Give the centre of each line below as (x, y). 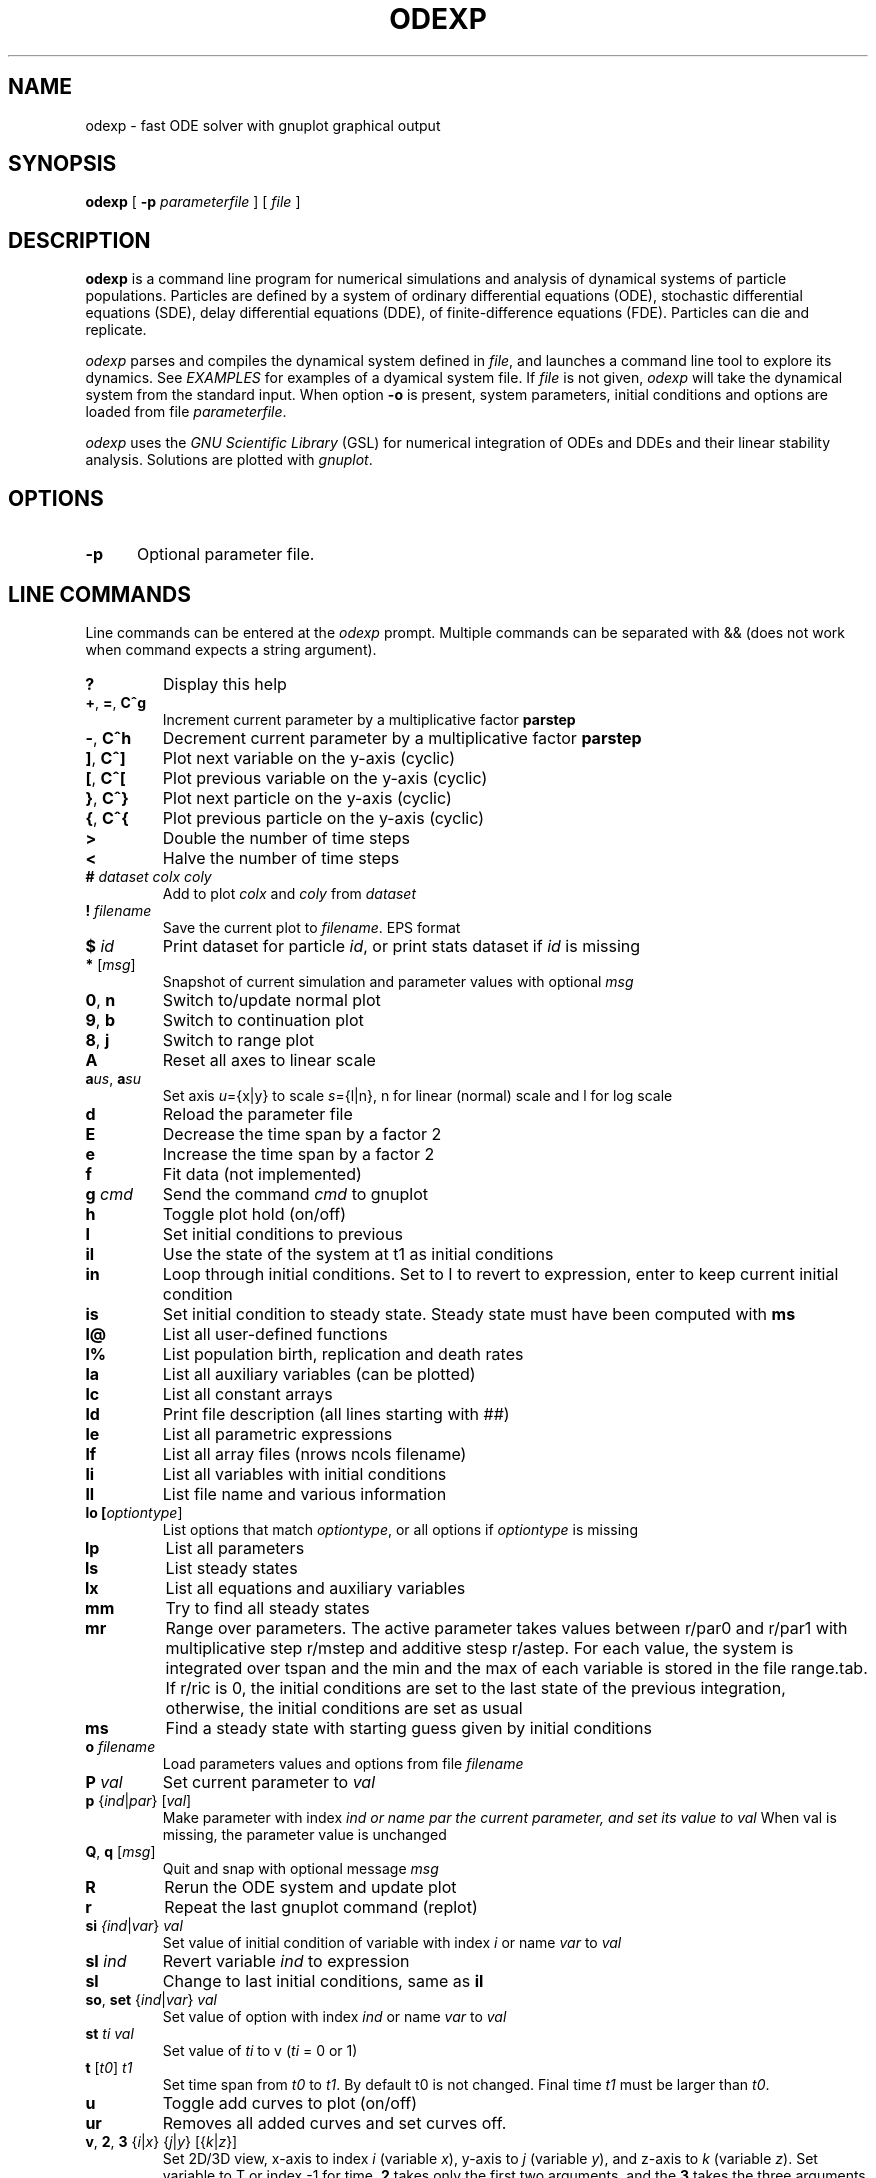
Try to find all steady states (267, 1607)
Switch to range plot (238, 1039)
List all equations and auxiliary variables (315, 1587)
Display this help (225, 683)
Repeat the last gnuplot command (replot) (321, 1906)
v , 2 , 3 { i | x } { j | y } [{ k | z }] (161, 2141)
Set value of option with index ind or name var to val (334, 2016)
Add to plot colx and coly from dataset (289, 893)
